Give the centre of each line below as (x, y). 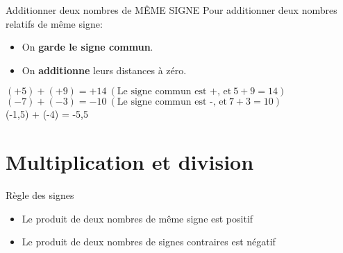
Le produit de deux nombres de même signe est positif (137, 218)
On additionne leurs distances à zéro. (104, 70)
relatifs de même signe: (54, 23)
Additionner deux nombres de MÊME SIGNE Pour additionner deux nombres (171, 10)
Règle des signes (40, 195)
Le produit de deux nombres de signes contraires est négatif (149, 242)
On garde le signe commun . (87, 47)
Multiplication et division (130, 162)
